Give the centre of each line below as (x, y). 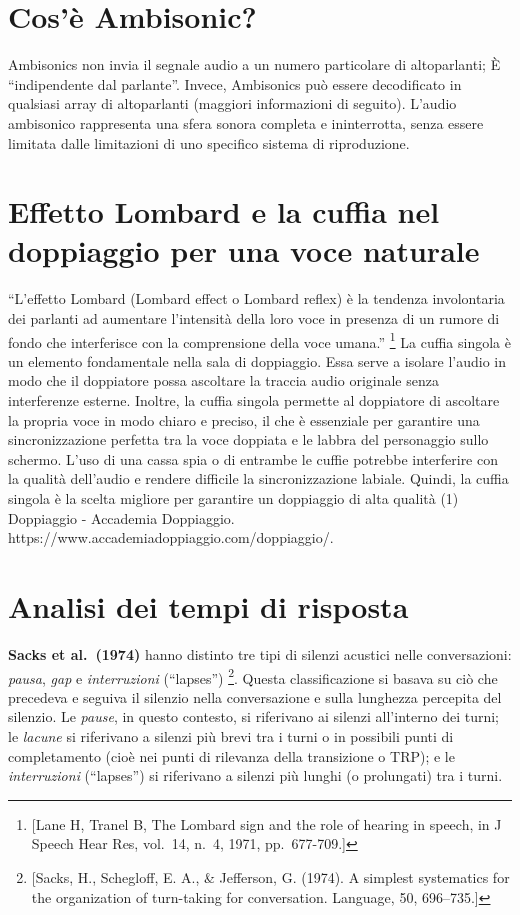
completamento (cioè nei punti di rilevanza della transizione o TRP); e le (231, 755)
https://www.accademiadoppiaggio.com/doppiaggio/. (171, 537)
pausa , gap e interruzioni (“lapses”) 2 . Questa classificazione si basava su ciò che (253, 676)
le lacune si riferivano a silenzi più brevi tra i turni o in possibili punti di (231, 735)
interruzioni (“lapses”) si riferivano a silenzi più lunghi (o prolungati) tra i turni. (255, 775)
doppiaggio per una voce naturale (244, 250)
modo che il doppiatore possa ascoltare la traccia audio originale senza (223, 380)
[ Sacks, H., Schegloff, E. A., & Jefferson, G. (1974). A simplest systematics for (270, 876)
